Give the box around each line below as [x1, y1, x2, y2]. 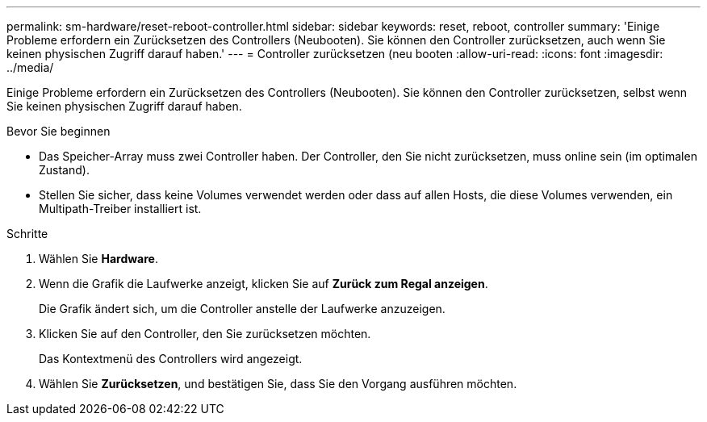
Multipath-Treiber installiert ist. [39, 202, 202, 215]
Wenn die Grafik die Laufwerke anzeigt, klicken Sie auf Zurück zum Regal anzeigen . [39, 277, 488, 290]
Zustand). [39, 163, 90, 177]
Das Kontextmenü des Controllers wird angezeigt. [39, 352, 303, 366]
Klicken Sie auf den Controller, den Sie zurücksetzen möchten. [39, 327, 371, 341]
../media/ [6, 61, 54, 74]
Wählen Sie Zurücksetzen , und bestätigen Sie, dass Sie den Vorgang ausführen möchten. [39, 377, 517, 391]
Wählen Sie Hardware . [39, 252, 158, 265]
